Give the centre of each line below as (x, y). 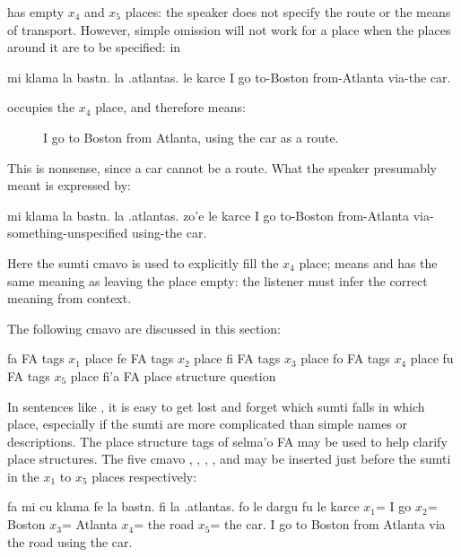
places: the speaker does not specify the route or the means (288, 12)
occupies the (41, 107)
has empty (36, 12)
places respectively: (144, 476)
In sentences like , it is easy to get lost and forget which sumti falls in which (216, 406)
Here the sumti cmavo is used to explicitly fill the (143, 262)
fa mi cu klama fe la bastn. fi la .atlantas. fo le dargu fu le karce (183, 506)
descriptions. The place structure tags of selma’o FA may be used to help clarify (227, 441)
